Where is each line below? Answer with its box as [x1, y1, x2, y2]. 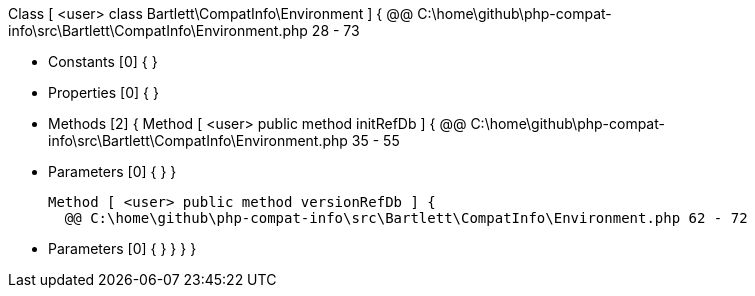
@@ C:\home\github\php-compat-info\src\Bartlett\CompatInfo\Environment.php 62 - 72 [64, 210, 748, 226]
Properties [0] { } [48, 84, 159, 101]
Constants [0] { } [48, 53, 158, 70]
